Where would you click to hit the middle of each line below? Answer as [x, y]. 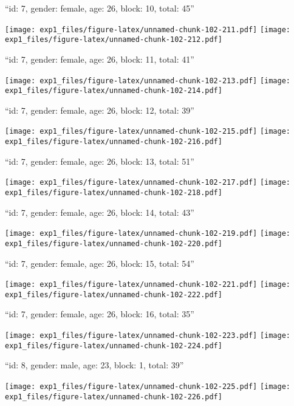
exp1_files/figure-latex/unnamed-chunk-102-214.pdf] [114, 91]
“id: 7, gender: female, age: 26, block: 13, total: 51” [100, 161]
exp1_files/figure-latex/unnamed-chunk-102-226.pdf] [114, 397]
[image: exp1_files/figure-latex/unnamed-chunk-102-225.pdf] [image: [148, 386]
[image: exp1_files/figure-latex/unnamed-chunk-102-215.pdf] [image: [148, 132]
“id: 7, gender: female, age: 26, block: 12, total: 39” [100, 110]
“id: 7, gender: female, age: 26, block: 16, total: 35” [100, 314]
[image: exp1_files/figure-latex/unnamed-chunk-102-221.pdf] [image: [148, 285]
